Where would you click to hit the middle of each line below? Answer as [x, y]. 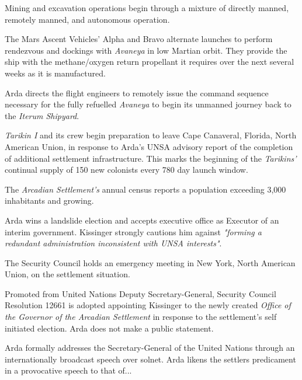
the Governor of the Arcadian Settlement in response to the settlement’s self [141, 317]
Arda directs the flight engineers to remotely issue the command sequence [137, 93]
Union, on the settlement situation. [67, 274]
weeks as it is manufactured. [55, 73]
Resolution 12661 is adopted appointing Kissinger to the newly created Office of [148, 305]
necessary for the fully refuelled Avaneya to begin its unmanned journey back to [148, 104]
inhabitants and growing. [49, 201]
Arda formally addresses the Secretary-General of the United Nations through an [150, 348]
